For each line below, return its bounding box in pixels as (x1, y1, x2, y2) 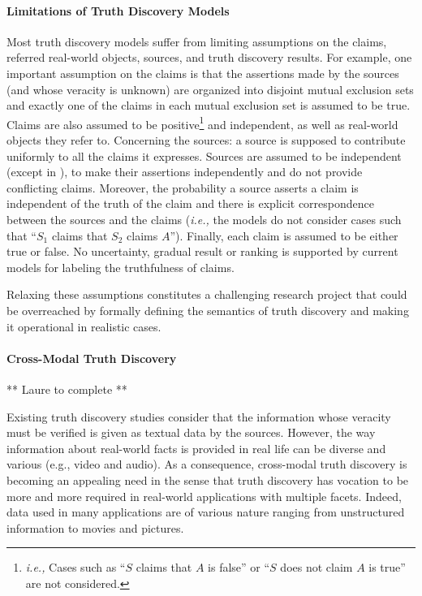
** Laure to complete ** (6, 380, 127, 397)
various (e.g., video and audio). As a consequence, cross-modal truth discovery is (6, 456, 407, 473)
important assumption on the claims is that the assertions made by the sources (6, 64, 399, 81)
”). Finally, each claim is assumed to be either (170, 227, 398, 244)
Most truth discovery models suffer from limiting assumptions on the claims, (6, 32, 387, 50)
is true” (368, 559, 406, 576)
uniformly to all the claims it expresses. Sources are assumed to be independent (6, 147, 402, 164)
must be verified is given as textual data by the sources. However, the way (6, 424, 376, 441)
